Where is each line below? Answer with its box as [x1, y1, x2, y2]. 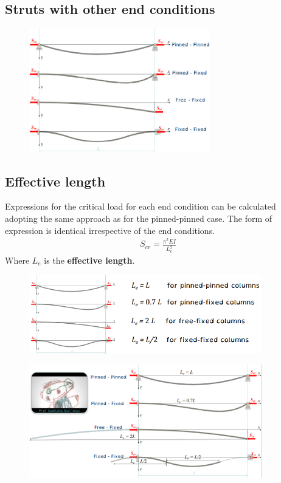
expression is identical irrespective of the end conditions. [5, 224, 215, 236]
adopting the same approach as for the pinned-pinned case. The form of [5, 212, 272, 225]
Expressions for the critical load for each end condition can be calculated [5, 200, 276, 213]
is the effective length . [44, 253, 135, 266]
